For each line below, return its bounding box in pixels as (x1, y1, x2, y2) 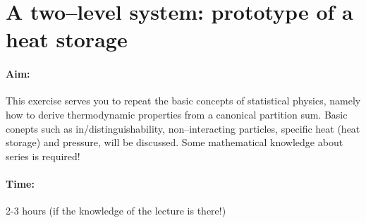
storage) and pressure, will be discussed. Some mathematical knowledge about (6, 135, 343, 150)
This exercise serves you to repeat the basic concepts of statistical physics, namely (6, 93, 361, 108)
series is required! (6, 148, 80, 163)
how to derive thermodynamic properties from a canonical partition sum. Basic (6, 107, 348, 121)
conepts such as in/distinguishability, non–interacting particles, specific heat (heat (6, 121, 360, 135)
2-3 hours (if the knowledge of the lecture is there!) (6, 203, 226, 218)
